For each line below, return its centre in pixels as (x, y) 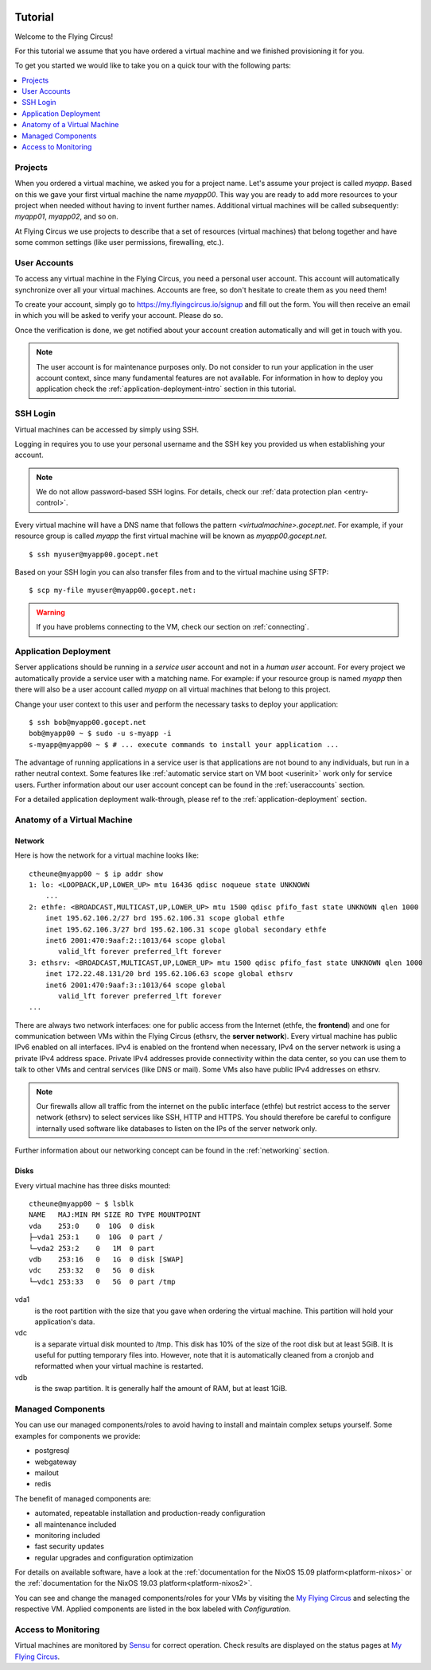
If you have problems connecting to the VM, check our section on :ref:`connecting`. (173, 627)
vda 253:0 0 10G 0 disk (92, 1226)
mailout (47, 1472)
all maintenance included (76, 1524)
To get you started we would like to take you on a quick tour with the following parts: (153, 66)
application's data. (65, 1321)
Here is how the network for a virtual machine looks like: (107, 855)
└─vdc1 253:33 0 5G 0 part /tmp (103, 1281)
